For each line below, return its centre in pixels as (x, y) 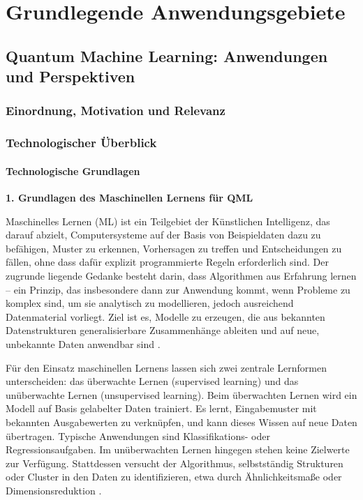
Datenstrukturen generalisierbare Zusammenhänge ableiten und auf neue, (163, 330)
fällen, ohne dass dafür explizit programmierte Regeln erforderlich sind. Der (167, 262)
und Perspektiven (71, 76)
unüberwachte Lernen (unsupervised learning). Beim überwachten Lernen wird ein (181, 394)
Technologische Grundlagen (73, 171)
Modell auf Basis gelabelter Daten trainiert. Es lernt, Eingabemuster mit (161, 408)
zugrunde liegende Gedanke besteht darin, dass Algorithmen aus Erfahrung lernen (181, 275)
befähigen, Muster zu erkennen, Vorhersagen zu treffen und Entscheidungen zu (174, 248)
